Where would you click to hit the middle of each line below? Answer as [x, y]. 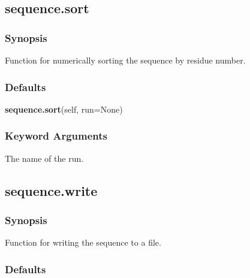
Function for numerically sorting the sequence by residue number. [125, 60]
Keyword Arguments [56, 136]
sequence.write [51, 190]
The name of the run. [44, 158]
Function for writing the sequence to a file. [83, 242]
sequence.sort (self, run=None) [64, 109]
